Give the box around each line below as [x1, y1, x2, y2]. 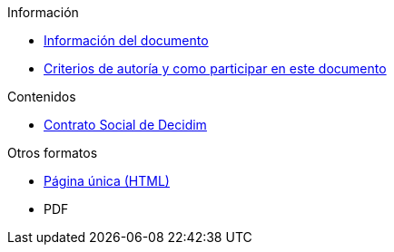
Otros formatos [7, 145, 98, 160]
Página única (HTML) [44, 173, 170, 189]
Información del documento [44, 33, 209, 48]
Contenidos [7, 89, 76, 104]
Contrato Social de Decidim [44, 117, 207, 132]
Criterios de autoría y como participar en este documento [44, 61, 387, 76]
